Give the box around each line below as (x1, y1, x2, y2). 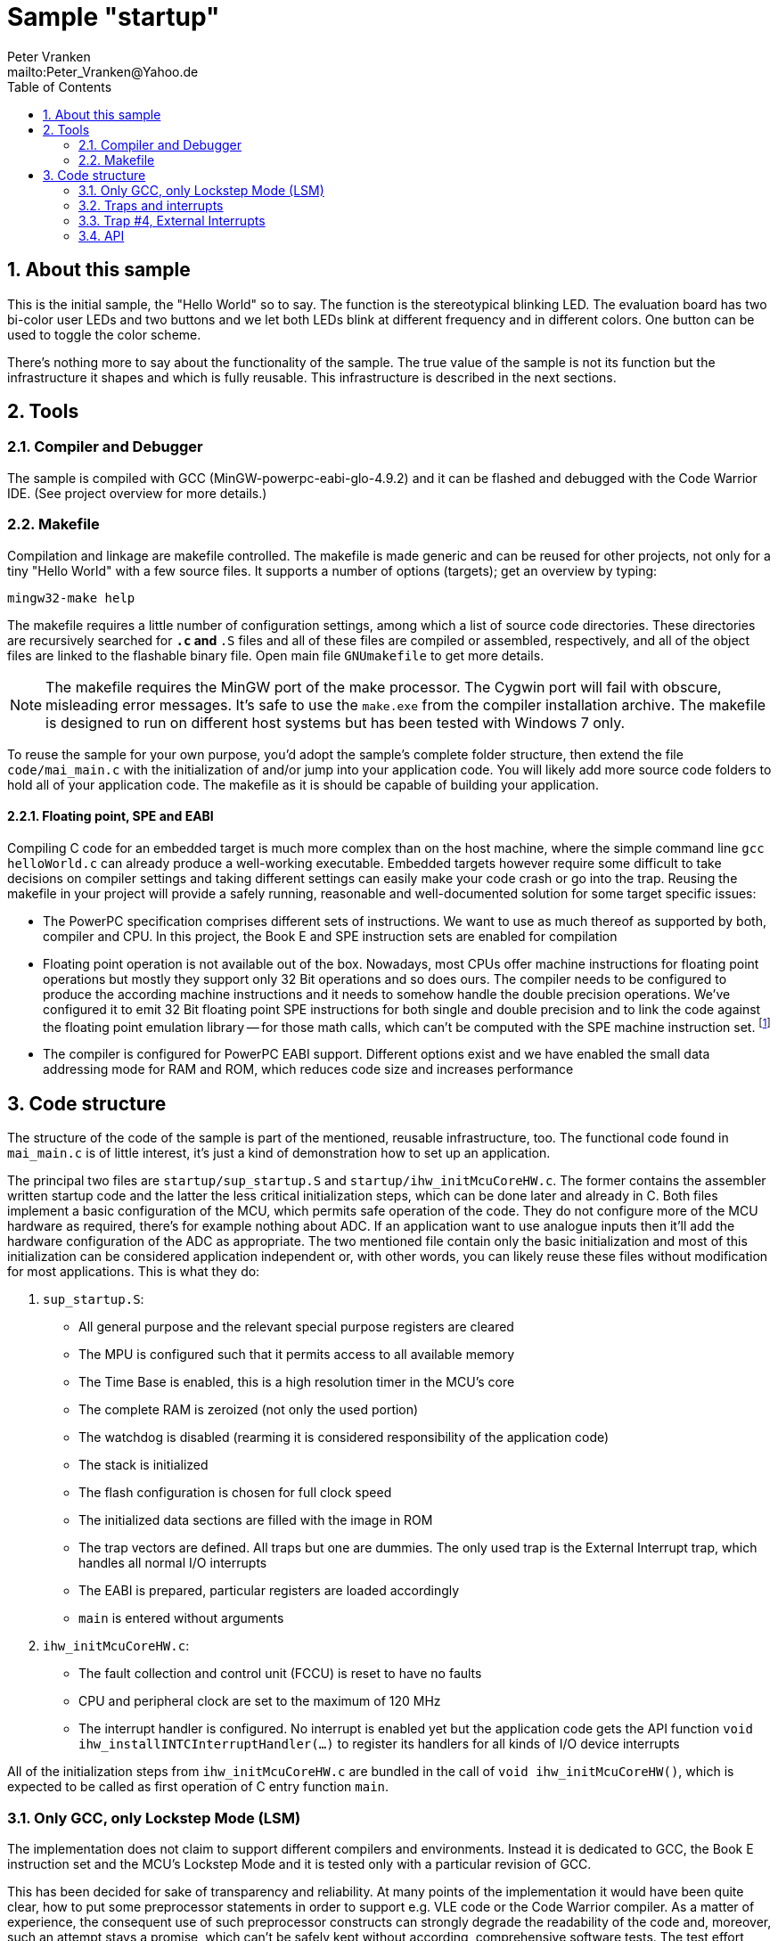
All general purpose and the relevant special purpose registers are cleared (78, 1319, 514, 1335)
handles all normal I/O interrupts (78, 1555, 267, 1571)
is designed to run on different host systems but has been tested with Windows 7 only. (45, 713, 626, 732)
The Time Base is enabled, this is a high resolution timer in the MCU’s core (78, 1374, 515, 1390)
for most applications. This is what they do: (7, 1264, 260, 1280)
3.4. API (78, 227, 125, 243)
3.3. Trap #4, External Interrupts (78, 212, 266, 228)
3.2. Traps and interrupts (78, 197, 224, 213)
